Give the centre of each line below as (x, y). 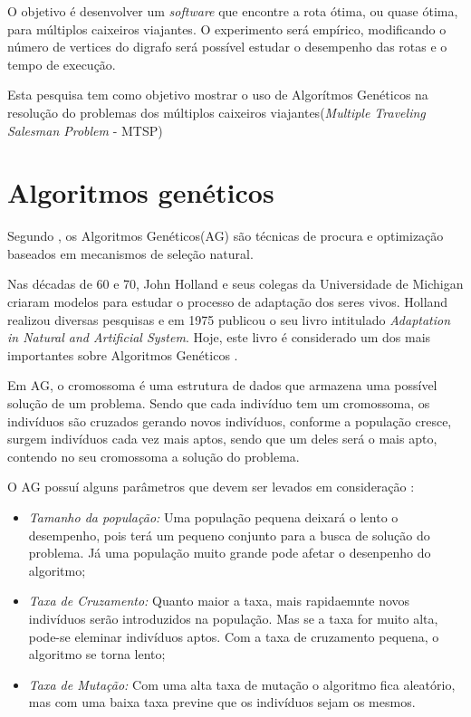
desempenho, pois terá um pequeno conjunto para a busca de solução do (229, 535)
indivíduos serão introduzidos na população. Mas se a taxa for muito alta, (233, 618)
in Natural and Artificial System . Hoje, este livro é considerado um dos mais (219, 337)
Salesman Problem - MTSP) (85, 130)
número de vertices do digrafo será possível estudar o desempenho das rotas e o (227, 47)
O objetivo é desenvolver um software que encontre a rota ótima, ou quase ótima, (233, 11)
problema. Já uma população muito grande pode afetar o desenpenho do (230, 553)
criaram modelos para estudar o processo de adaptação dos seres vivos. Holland (228, 302)
